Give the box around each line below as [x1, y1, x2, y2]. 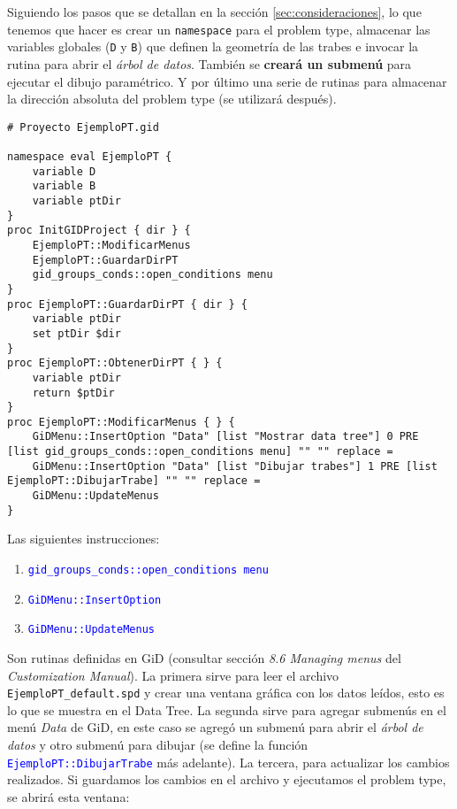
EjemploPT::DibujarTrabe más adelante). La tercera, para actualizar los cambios [7, 752, 450, 771]
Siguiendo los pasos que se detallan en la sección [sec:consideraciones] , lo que [7, 3, 422, 20]
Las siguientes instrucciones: [7, 529, 160, 548]
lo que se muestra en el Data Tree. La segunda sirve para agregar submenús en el [7, 700, 446, 719]
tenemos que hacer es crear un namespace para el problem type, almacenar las [7, 19, 430, 38]
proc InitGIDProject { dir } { [7, 224, 191, 237]
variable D [32, 165, 96, 178]
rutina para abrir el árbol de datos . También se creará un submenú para [7, 54, 412, 73]
